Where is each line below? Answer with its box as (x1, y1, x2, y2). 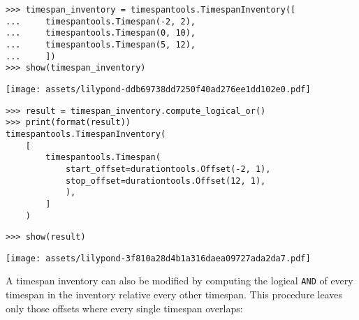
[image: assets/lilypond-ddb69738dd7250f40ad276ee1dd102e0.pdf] (6, 84, 311, 94)
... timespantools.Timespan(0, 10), (6, 28, 196, 38)
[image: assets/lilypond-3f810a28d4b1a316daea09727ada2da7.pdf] (6, 253, 311, 263)
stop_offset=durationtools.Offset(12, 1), (65, 175, 266, 186)
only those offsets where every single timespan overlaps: (6, 300, 243, 315)
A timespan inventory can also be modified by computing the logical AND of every (6, 273, 353, 288)
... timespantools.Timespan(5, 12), (6, 39, 196, 50)
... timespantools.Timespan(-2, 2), (6, 16, 196, 27)
